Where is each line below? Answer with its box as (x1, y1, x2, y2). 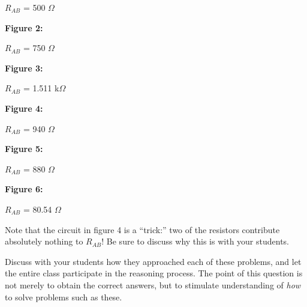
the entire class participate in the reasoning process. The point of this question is (5, 267, 303, 279)
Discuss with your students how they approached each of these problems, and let (5, 255, 302, 267)
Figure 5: (5, 142, 43, 155)
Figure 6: (5, 183, 43, 195)
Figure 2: (5, 21, 43, 34)
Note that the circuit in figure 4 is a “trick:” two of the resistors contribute (5, 223, 280, 236)
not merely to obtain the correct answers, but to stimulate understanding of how (5, 278, 301, 291)
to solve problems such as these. (5, 290, 122, 303)
